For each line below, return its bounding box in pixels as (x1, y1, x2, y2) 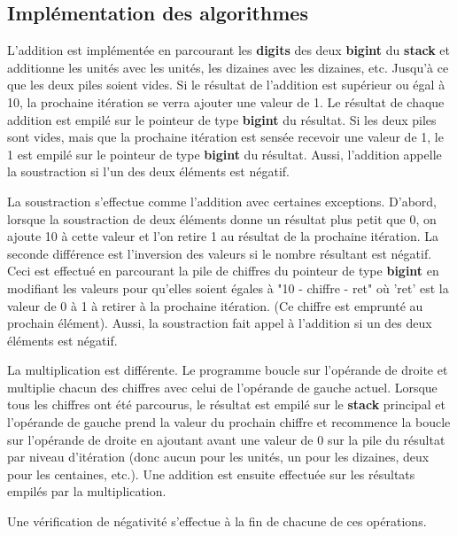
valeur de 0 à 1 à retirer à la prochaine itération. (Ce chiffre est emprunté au (7, 296, 423, 315)
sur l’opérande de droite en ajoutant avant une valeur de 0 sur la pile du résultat (7, 430, 445, 448)
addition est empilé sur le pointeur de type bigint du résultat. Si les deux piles (7, 110, 437, 128)
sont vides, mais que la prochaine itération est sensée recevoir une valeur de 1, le (7, 128, 444, 146)
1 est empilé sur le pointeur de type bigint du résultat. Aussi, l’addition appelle (7, 144, 442, 163)
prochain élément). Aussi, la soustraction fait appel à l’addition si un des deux (7, 314, 432, 332)
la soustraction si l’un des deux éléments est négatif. (7, 162, 290, 181)
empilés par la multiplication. (7, 482, 167, 501)
